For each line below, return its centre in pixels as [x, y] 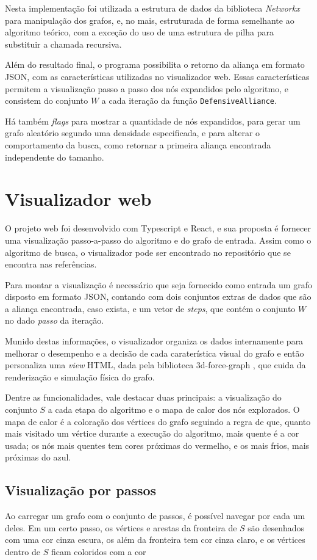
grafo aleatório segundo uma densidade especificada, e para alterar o [133, 133]
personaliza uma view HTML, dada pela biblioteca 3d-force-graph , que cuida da [155, 365]
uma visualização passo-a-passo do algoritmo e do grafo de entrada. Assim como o [158, 240]
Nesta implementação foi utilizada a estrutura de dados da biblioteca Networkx [152, 8]
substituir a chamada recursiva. [63, 44]
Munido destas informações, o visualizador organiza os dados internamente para [154, 341]
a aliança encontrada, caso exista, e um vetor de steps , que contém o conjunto [150, 308]
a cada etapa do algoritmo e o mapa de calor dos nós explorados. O [174, 409]
